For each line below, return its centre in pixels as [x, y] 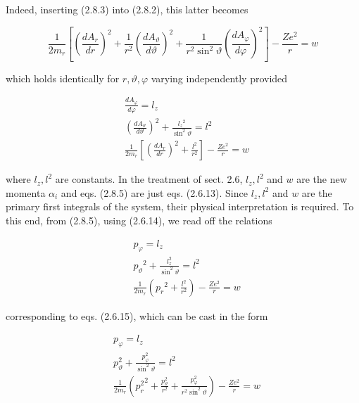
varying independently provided [219, 78]
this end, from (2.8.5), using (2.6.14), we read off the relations [139, 220]
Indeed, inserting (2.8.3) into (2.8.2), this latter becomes [127, 9]
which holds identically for [63, 78]
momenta [26, 192]
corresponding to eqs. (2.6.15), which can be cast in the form [137, 315]
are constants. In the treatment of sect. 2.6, [149, 179]
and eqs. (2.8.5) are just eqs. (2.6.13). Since [154, 192]
